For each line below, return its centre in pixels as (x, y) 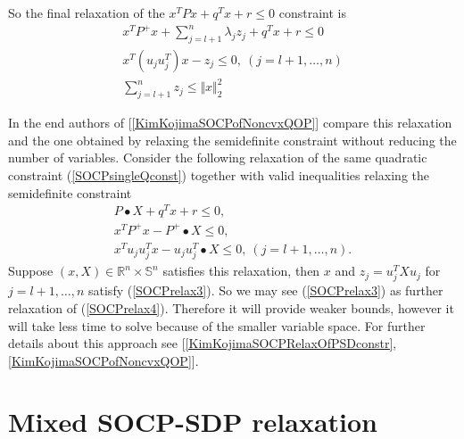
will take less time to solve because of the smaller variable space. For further (217, 325)
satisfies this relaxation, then (241, 271)
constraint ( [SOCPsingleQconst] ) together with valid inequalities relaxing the (219, 175)
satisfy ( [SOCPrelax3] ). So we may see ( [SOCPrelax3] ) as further (266, 290)
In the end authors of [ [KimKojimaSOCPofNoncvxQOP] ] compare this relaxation (230, 123)
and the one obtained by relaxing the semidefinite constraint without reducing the (232, 140)
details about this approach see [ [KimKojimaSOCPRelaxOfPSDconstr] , (203, 343)
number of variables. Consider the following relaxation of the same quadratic (218, 157)
